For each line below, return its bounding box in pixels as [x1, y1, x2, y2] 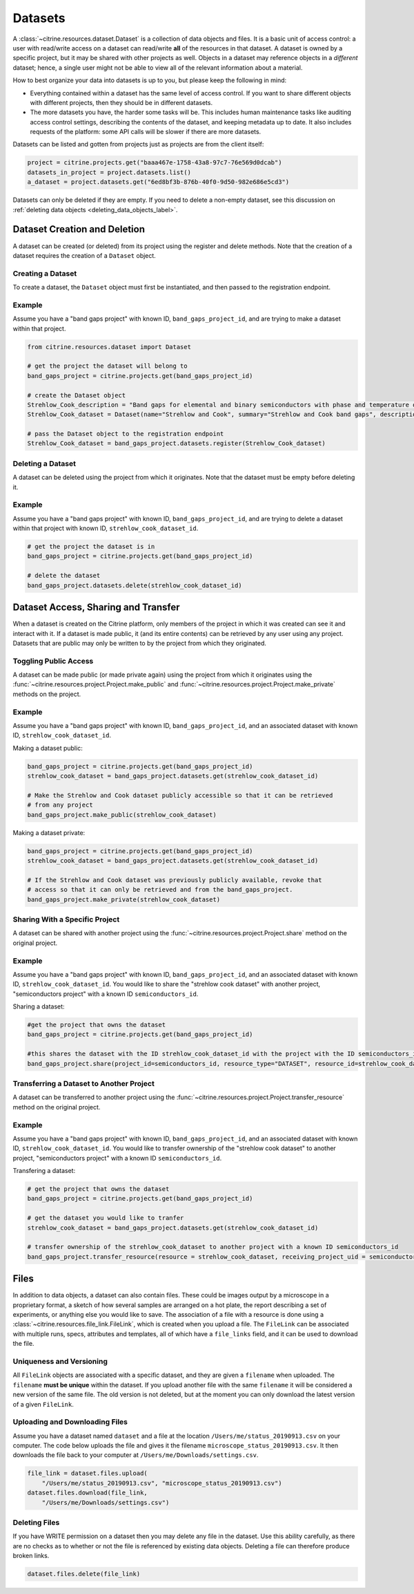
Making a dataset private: [12, 828, 86, 836]
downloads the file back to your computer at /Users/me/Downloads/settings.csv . [12, 1451, 259, 1459]
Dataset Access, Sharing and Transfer [12, 601, 180, 613]
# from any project [27, 801, 93, 809]
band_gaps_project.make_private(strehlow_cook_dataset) [27, 895, 221, 903]
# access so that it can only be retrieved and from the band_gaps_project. [27, 885, 293, 894]
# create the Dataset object [27, 391, 126, 399]
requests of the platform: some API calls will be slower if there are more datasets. [30, 128, 262, 136]
